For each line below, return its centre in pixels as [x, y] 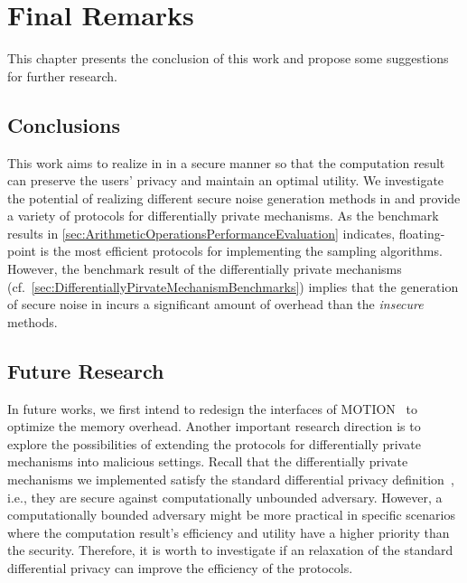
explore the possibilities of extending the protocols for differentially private [214, 443]
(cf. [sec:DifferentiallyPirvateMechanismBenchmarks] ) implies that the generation [233, 286]
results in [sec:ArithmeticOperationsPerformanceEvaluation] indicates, [201, 233]
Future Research [86, 370]
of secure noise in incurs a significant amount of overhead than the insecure [215, 304]
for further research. [63, 75]
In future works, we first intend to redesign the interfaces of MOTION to [212, 408]
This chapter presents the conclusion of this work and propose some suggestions [228, 58]
